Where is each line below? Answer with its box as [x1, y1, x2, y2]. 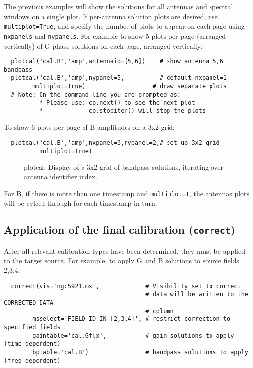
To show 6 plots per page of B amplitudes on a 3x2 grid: [4, 121, 175, 132]
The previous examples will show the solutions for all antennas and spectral [4, 1, 233, 11]
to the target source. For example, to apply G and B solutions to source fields [4, 255, 239, 265]
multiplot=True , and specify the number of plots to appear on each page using [4, 21, 245, 31]
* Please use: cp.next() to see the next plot [39, 99, 195, 106]
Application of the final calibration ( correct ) [4, 222, 235, 237]
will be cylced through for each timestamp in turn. [4, 198, 157, 208]
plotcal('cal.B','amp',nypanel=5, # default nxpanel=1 [11, 74, 227, 82]
